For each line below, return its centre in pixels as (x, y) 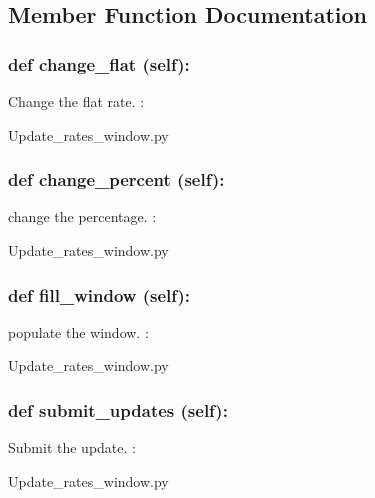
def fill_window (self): (99, 294)
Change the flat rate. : (76, 101)
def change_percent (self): (116, 179)
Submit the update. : (72, 447)
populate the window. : (78, 331)
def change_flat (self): (99, 63)
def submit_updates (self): (118, 409)
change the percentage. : (82, 216)
